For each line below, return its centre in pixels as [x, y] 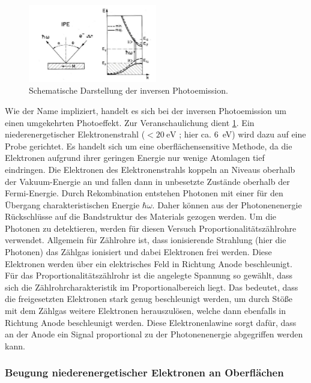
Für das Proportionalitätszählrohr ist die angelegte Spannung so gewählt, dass [149, 275]
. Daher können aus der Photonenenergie [227, 204]
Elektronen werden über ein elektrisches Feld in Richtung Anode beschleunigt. [149, 263]
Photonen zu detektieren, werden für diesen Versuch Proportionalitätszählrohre [151, 228]
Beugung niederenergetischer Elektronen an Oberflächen [144, 372]
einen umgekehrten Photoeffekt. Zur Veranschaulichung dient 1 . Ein [130, 122]
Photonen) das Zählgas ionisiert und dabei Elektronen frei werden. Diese [138, 252]
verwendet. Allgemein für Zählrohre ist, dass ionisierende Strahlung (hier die [146, 240]
